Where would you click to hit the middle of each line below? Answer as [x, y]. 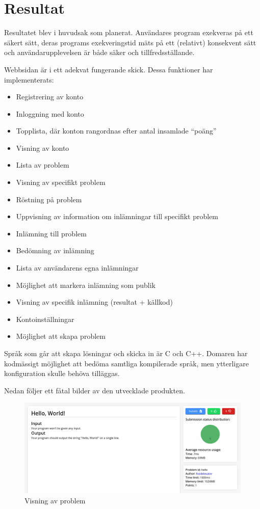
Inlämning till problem [51, 233]
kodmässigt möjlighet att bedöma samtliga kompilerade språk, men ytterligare [126, 363]
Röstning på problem [49, 199]
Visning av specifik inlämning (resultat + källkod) [94, 302]
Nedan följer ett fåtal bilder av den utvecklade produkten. [95, 390]
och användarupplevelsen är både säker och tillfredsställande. [99, 52]
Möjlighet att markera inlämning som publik [86, 285]
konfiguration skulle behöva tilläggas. [62, 373]
